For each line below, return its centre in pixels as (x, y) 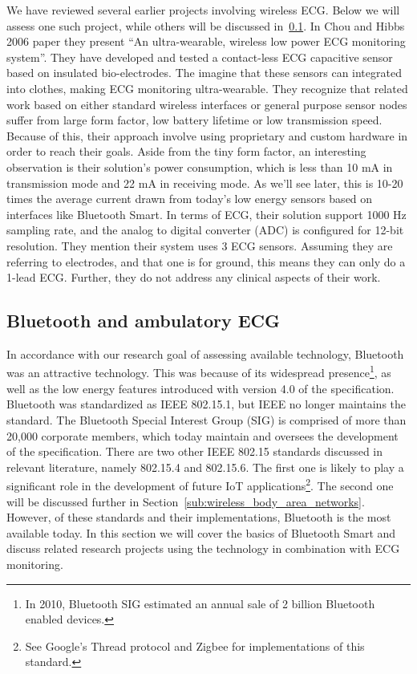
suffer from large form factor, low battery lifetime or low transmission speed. (194, 120)
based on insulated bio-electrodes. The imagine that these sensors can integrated (204, 73)
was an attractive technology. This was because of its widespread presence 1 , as (199, 372)
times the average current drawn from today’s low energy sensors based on (190, 199)
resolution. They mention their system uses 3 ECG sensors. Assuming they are (200, 245)
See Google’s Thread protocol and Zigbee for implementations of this (195, 646)
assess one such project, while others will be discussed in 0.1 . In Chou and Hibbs (206, 25)
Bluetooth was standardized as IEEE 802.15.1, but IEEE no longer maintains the (206, 404)
